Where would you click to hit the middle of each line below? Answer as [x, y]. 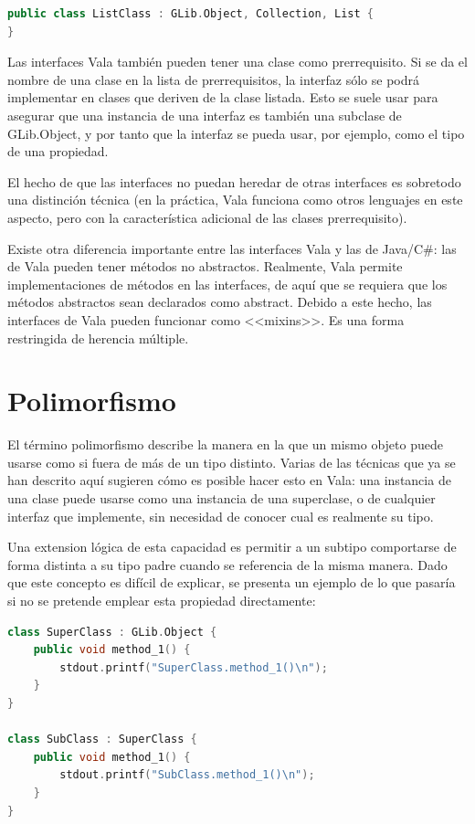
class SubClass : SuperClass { [102, 739]
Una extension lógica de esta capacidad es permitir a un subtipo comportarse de [232, 547]
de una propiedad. [58, 151]
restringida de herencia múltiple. [98, 338]
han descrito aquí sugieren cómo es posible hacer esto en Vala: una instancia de [229, 480]
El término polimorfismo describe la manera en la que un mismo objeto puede [225, 444]
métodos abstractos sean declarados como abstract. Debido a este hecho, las [220, 302]
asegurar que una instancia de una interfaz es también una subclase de [205, 115]
